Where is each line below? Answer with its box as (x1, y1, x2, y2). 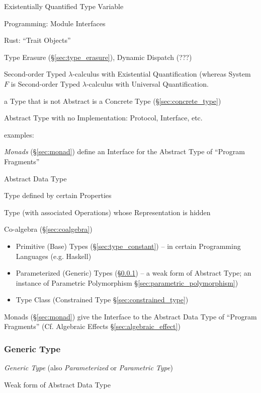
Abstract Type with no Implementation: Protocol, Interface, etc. (4, 112, 203, 123)
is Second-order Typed (11, 78, 80, 89)
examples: (4, 129, 34, 140)
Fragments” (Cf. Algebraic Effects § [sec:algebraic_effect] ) (4, 321, 181, 332)
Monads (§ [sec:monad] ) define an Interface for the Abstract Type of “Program (4, 146, 245, 157)
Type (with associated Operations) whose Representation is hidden (4, 207, 211, 217)
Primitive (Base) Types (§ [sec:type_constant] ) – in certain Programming (16, 240, 241, 251)
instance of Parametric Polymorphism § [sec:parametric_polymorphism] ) (16, 277, 238, 288)
